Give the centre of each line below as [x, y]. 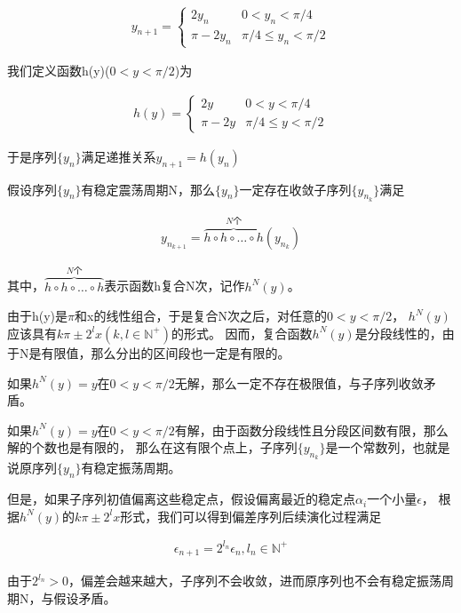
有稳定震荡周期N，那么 [148, 189]
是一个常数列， [369, 447]
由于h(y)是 [38, 316]
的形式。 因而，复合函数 [242, 333]
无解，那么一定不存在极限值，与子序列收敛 [299, 382]
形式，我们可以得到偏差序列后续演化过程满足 [251, 516]
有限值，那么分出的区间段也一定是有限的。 [166, 352]
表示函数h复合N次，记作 [175, 286]
